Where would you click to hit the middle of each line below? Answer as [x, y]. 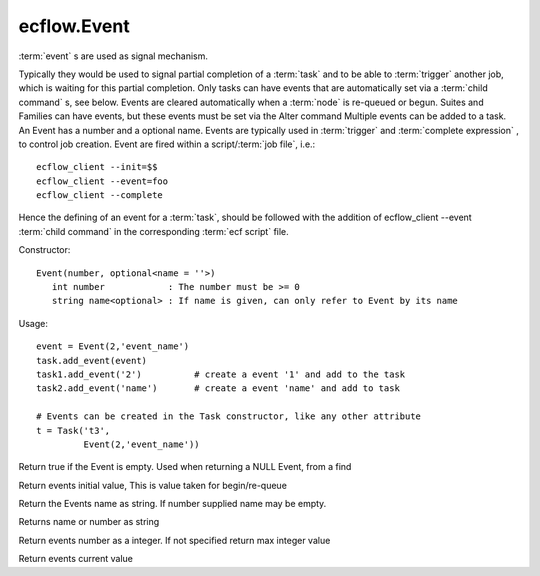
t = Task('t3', [73, 430]
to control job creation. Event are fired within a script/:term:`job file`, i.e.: [167, 144]
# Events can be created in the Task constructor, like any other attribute [229, 416]
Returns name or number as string [89, 522]
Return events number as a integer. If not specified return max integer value [174, 540]
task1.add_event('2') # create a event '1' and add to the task [221, 374]
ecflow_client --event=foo [102, 181]
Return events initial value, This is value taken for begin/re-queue [152, 485]
